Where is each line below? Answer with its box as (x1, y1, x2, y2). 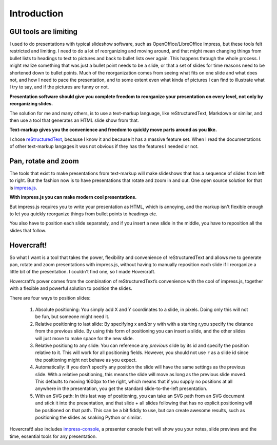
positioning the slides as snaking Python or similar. (35, 414, 142, 420)
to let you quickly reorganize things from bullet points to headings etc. (9, 211, 157, 217)
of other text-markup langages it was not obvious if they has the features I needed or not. (9, 143, 199, 150)
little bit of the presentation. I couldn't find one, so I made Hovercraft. (9, 269, 156, 275)
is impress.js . (9, 184, 37, 191)
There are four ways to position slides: (9, 294, 91, 301)
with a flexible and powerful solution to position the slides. (9, 285, 133, 291)
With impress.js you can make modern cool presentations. (9, 194, 137, 200)
